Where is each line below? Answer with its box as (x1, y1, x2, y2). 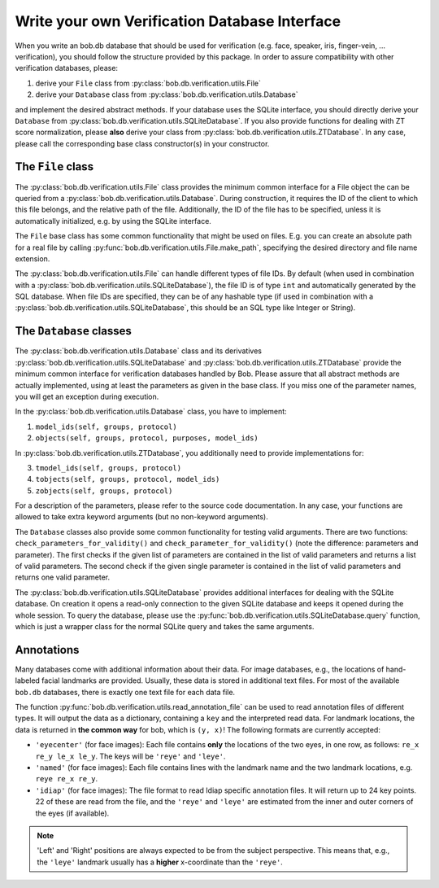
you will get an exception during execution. (15, 392, 159, 401)
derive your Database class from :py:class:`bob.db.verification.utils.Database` (35, 90, 298, 99)
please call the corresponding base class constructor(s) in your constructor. (15, 138, 270, 148)
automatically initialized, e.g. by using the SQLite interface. (15, 216, 211, 225)
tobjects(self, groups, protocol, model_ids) (35, 475, 220, 484)
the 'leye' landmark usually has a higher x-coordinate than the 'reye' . (37, 857, 284, 867)
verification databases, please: (15, 63, 118, 73)
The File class (15, 160, 93, 174)
